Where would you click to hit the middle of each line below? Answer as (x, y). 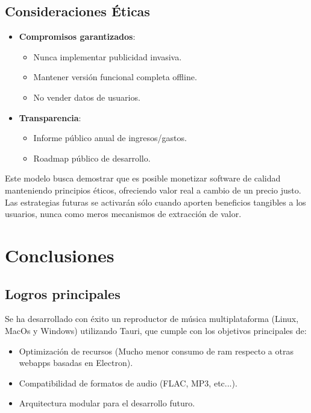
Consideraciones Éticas (77, 11)
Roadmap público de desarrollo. (92, 158)
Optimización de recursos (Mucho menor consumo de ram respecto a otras (156, 351)
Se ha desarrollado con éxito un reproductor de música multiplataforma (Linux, (152, 319)
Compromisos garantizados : (77, 36)
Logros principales (63, 293)
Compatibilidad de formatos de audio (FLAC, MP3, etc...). (128, 383)
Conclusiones (60, 255)
